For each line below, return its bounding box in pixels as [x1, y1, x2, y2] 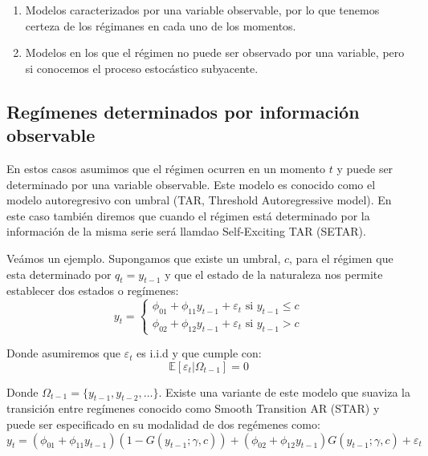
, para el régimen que [289, 249, 393, 266]
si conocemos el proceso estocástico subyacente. [25, 59, 259, 76]
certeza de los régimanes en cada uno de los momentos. [25, 17, 296, 34]
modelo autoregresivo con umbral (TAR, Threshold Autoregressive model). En [6, 192, 392, 208]
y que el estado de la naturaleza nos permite [165, 265, 383, 282]
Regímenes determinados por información [6, 99, 360, 123]
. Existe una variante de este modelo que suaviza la [158, 383, 410, 400]
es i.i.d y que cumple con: [137, 345, 262, 361]
